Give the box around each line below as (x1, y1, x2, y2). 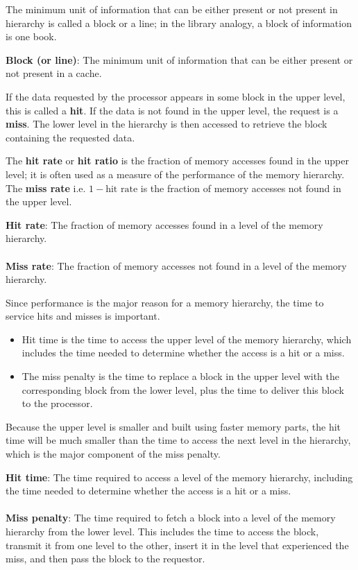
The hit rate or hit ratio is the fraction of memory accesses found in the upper (6, 153, 349, 168)
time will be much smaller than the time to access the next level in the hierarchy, (6, 433, 351, 447)
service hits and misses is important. (6, 309, 160, 323)
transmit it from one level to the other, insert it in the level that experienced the (6, 537, 349, 552)
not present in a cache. (6, 66, 102, 80)
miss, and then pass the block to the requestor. (6, 551, 205, 566)
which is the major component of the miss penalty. (6, 447, 221, 461)
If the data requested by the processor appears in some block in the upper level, (6, 89, 346, 103)
